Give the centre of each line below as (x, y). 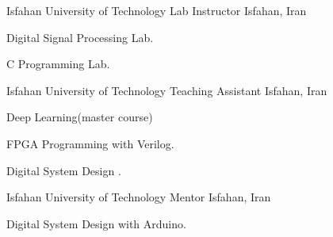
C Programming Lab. (58, 64)
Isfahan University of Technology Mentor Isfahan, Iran (139, 197)
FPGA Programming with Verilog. (90, 143)
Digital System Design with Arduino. (96, 223)
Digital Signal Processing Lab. (80, 37)
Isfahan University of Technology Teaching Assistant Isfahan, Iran (167, 90)
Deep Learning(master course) (80, 117)
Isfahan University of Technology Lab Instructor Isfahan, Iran (157, 10)
